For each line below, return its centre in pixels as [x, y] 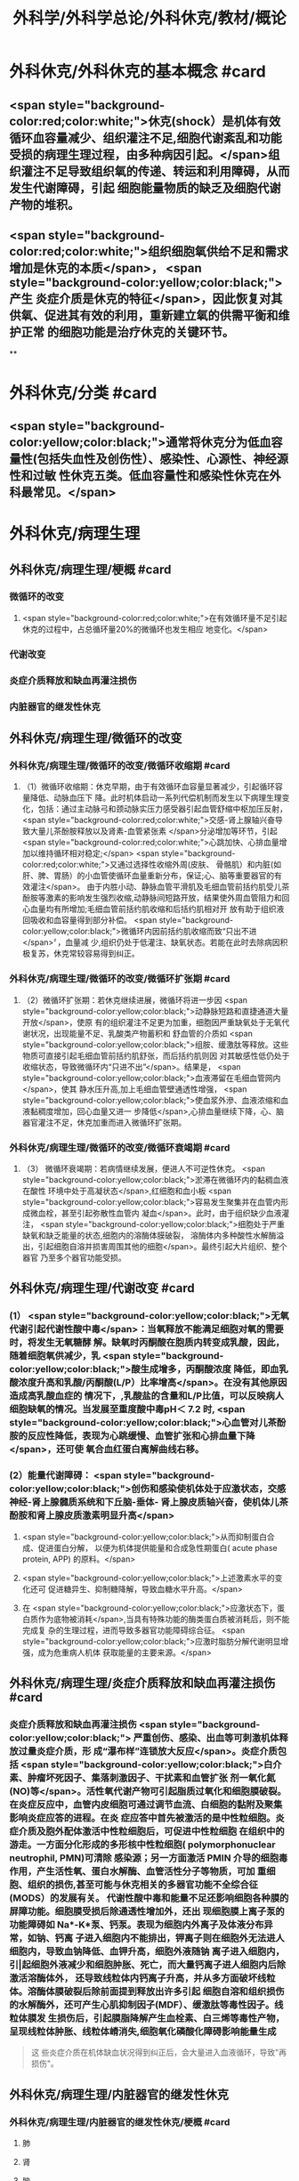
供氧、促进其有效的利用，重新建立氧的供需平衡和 [144, 315]
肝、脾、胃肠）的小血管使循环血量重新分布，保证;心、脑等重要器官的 [148, 876]
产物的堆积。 [44, 204]
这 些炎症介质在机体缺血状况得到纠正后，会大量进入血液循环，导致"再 [159, 2053]
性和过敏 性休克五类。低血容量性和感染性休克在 [139, 476]
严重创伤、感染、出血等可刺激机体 [206, 1738]
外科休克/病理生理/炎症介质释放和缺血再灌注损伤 [142, 1683]
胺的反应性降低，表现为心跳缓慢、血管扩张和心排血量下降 [132, 1436]
